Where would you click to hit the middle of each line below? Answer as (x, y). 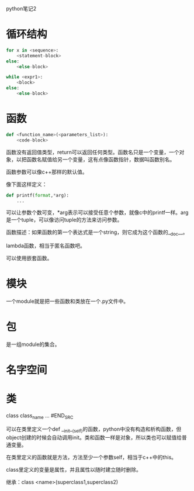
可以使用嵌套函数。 (29, 258)
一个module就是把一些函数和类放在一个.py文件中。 (67, 301)
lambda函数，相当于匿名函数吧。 (46, 246)
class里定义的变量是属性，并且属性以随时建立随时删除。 (74, 469)
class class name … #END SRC (40, 416)
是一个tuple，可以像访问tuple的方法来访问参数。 (64, 220)
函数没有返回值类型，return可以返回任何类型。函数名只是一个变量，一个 (93, 152)
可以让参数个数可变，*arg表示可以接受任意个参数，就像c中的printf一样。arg (97, 213)
